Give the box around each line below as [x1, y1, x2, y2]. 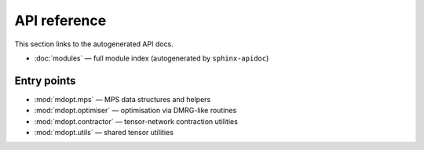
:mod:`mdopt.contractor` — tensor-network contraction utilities [34, 116, 239, 126]
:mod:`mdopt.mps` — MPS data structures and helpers [34, 94, 211, 104]
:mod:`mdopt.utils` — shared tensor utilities [34, 128, 174, 137]
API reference [14, 12, 107, 29]
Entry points [14, 74, 76, 87]
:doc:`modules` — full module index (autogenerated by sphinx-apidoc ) [34, 53, 269, 63]
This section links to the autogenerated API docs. [14, 39, 174, 49]
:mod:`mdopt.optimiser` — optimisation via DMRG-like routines [34, 106, 237, 115]
